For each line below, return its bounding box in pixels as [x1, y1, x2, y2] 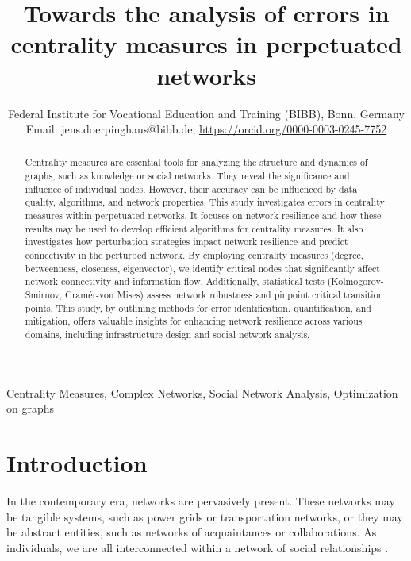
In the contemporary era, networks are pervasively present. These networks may [6, 492, 395, 509]
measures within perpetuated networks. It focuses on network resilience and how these [25, 209, 382, 222]
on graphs [6, 400, 55, 417]
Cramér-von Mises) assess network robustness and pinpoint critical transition [65, 288, 384, 302]
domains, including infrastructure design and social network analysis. [25, 328, 310, 341]
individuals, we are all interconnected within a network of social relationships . [6, 539, 389, 555]
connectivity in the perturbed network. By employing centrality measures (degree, [25, 248, 364, 262]
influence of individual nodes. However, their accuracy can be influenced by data [25, 182, 358, 195]
